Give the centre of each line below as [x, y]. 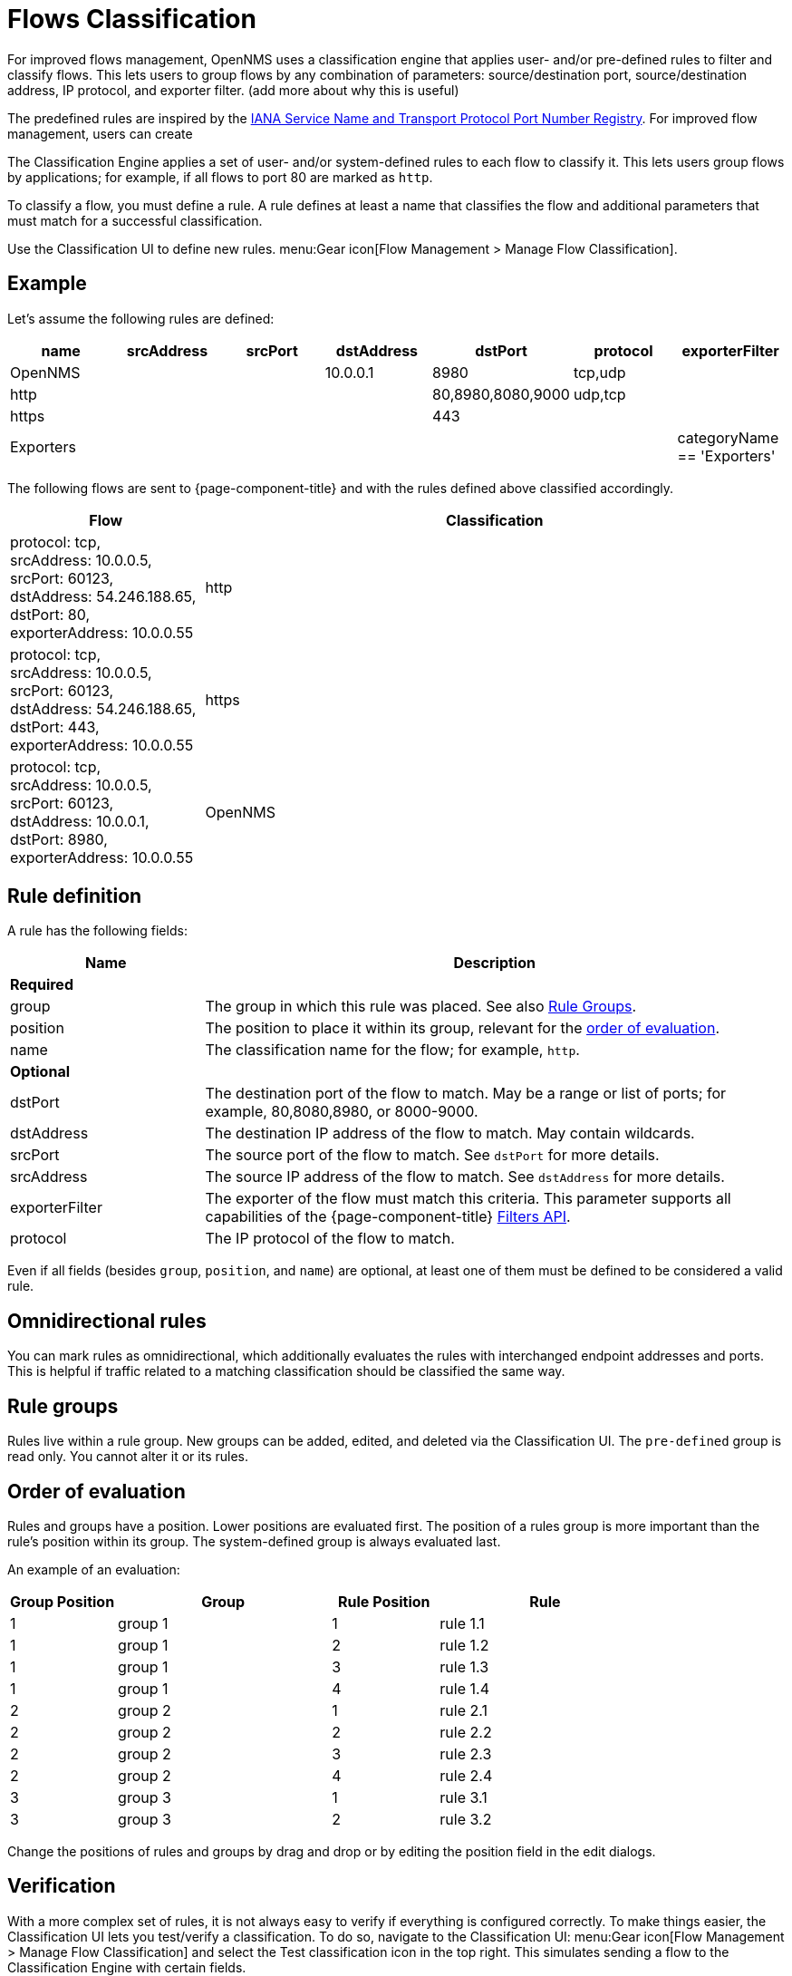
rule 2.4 [466, 1775]
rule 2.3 [466, 1753]
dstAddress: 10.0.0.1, [80, 821]
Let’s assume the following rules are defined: [141, 318]
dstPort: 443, [55, 726]
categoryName [728, 437]
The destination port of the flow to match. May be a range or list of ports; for [466, 1094]
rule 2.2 [466, 1732]
